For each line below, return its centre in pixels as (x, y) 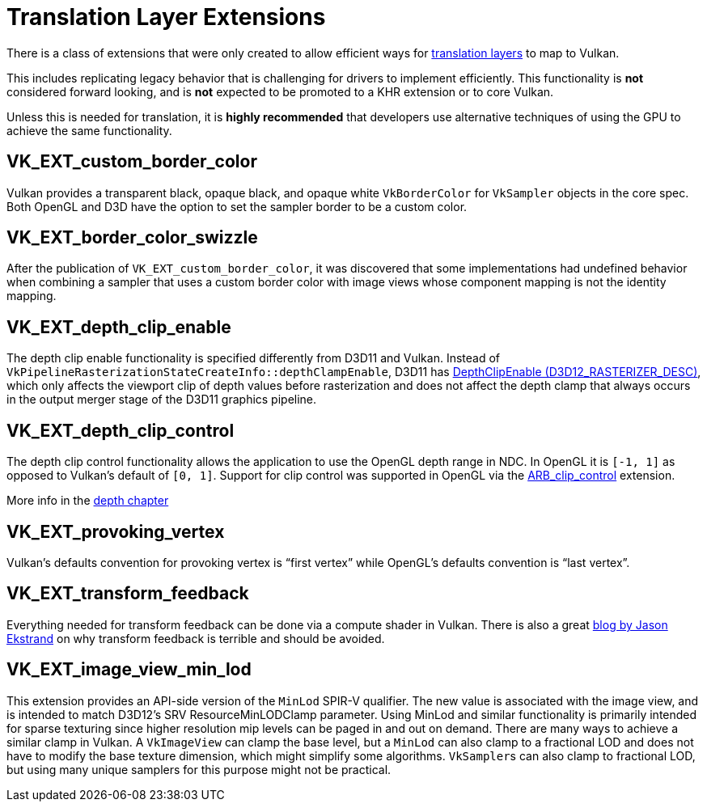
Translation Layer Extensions (166, 17)
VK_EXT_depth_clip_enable (119, 327)
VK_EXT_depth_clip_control (121, 430)
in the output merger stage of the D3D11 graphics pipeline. (162, 400)
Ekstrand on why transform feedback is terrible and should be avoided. (196, 638)
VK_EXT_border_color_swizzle (132, 238)
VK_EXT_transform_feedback (128, 594)
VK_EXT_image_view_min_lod (129, 670)
